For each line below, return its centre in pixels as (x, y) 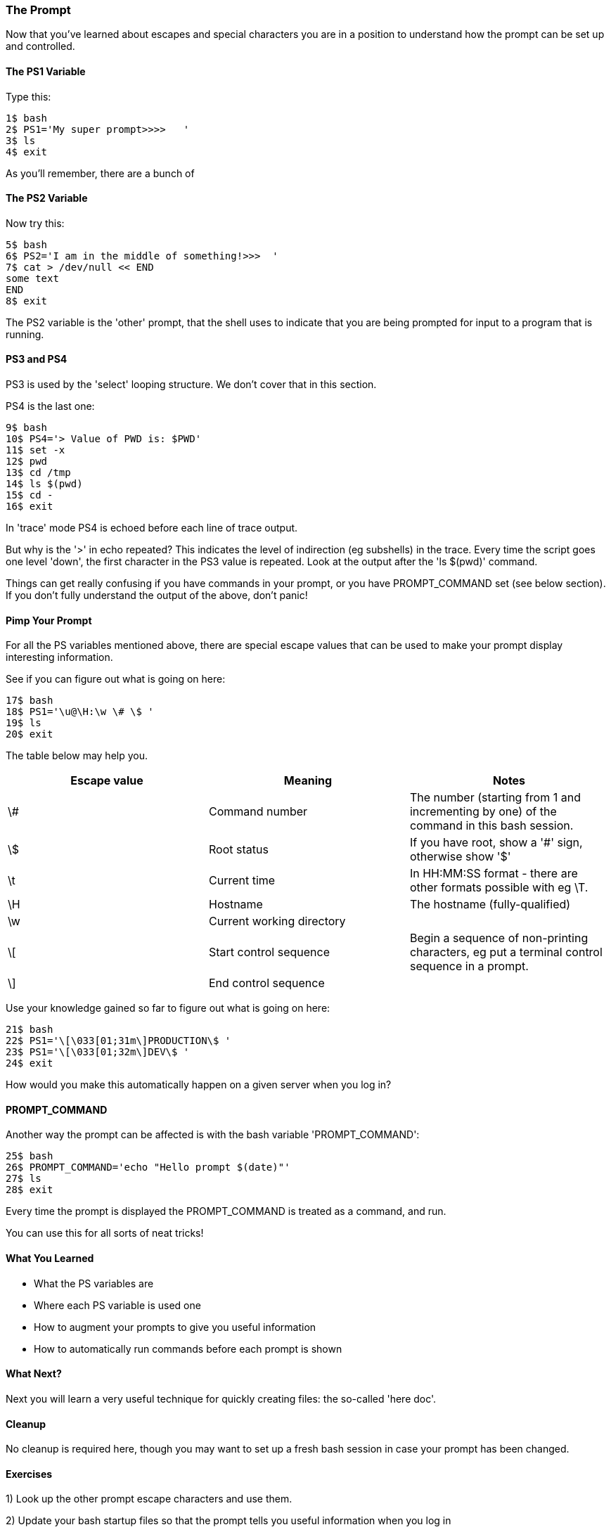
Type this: (28, 96)
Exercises (29, 1474)
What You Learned (50, 1259)
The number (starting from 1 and (495, 798)
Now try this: (35, 223)
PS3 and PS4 (37, 359)
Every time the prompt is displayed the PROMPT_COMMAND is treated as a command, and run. (226, 1211)
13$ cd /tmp (38, 473)
